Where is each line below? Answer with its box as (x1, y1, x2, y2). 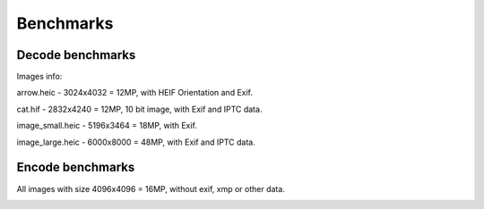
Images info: (16, 71, 63, 82)
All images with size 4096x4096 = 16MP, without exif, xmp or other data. (16, 183, 286, 194)
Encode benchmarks (16, 160, 135, 175)
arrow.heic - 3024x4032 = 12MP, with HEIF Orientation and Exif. (16, 88, 254, 98)
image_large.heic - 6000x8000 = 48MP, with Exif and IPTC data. (16, 137, 255, 147)
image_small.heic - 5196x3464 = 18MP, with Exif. (16, 121, 197, 131)
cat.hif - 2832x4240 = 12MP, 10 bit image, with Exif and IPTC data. (16, 104, 263, 114)
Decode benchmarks (16, 47, 136, 63)
